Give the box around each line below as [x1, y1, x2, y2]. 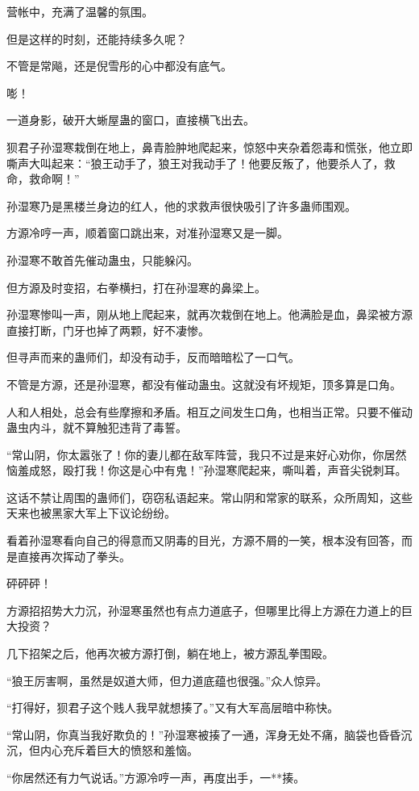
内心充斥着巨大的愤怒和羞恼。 [39, 742, 198, 759]
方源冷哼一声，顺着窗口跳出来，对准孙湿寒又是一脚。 [6, 224, 288, 241]
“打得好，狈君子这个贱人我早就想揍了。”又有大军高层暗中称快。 [6, 699, 339, 716]
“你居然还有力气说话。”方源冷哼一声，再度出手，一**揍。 [6, 769, 305, 785]
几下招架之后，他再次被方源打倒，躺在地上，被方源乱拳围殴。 [6, 645, 334, 662]
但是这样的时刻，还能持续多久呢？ [6, 30, 187, 47]
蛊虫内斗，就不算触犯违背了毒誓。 [6, 419, 187, 436]
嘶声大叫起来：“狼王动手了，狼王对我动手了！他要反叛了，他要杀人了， [6, 154, 384, 171]
